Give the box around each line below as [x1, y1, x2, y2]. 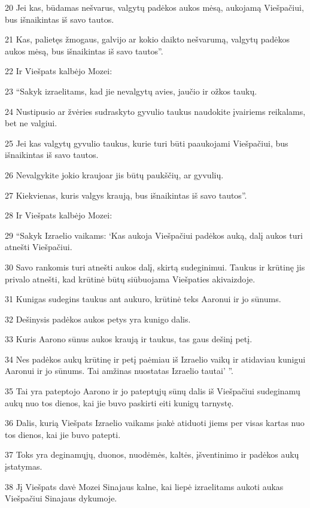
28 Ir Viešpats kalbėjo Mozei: [5, 209, 113, 221]
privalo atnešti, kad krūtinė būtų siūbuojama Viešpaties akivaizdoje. [5, 272, 256, 285]
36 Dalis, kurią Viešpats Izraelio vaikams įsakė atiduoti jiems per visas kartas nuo [5, 416, 305, 429]
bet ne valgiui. [5, 117, 57, 129]
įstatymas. [5, 460, 42, 473]
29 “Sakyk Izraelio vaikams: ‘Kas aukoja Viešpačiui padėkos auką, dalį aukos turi [5, 229, 303, 241]
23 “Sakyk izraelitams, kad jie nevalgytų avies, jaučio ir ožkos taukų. [5, 84, 257, 97]
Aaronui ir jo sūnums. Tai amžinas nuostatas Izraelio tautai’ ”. [5, 364, 234, 377]
